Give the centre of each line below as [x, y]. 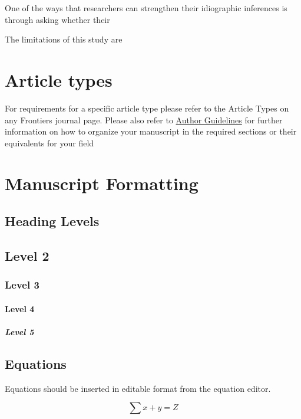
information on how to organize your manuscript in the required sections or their [151, 131]
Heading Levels [52, 221]
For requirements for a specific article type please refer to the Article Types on [147, 108]
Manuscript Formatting [102, 183]
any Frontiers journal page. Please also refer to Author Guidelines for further [144, 120]
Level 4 [20, 308]
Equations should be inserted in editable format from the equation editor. [138, 388]
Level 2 [27, 255]
